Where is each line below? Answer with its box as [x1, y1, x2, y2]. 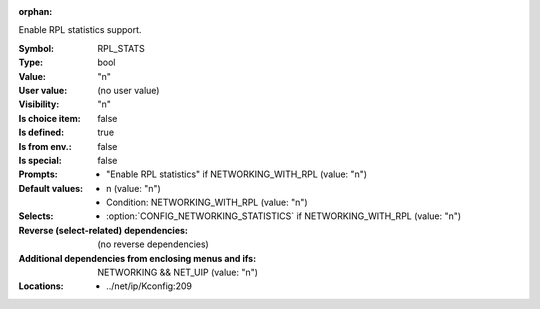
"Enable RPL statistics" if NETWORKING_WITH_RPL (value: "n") [106, 168, 368, 180]
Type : [18, 56, 44, 69]
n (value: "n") [106, 182, 162, 194]
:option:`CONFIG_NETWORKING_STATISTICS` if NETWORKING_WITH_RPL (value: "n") [106, 210, 462, 222]
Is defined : [18, 126, 65, 139]
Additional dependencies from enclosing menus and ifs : [18, 252, 257, 264]
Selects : [18, 210, 54, 222]
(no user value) [97, 84, 160, 96]
